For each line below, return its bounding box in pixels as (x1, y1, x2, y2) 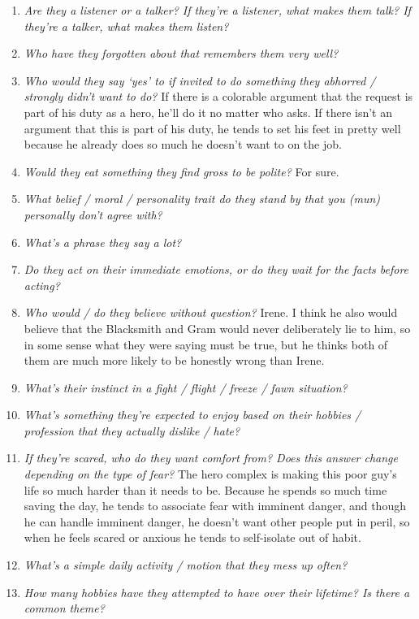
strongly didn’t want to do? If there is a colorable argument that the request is (24, 88, 413, 105)
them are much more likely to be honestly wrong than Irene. (24, 352, 325, 369)
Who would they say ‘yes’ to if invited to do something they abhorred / (24, 71, 376, 89)
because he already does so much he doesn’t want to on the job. (24, 136, 342, 153)
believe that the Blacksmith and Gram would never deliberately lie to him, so (24, 319, 411, 336)
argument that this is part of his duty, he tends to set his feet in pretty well (24, 119, 401, 136)
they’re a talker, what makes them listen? (24, 17, 229, 34)
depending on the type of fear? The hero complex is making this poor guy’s (24, 465, 397, 483)
